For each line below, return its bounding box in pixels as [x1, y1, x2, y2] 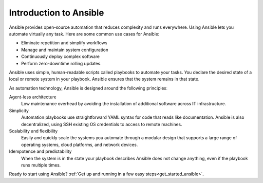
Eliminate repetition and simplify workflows [21, 40, 108, 46]
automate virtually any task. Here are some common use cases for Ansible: [9, 31, 160, 37]
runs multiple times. [21, 162, 61, 168]
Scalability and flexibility [9, 128, 58, 134]
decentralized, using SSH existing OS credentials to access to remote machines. [21, 121, 182, 127]
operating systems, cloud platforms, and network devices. [21, 142, 138, 147]
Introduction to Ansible [9, 7, 104, 18]
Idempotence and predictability [9, 148, 72, 154]
